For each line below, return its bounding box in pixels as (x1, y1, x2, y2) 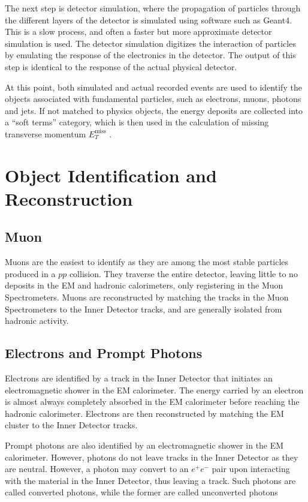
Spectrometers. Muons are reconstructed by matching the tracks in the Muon (5, 291, 289, 303)
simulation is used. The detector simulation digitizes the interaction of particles (5, 37, 296, 49)
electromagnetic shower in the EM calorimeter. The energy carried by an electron (5, 383, 304, 396)
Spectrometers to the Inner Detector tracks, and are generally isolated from (5, 302, 282, 315)
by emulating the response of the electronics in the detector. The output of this (5, 49, 296, 61)
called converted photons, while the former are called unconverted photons (5, 486, 278, 498)
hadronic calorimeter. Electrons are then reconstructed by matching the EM (5, 407, 284, 419)
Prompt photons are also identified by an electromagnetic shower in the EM (5, 439, 284, 452)
